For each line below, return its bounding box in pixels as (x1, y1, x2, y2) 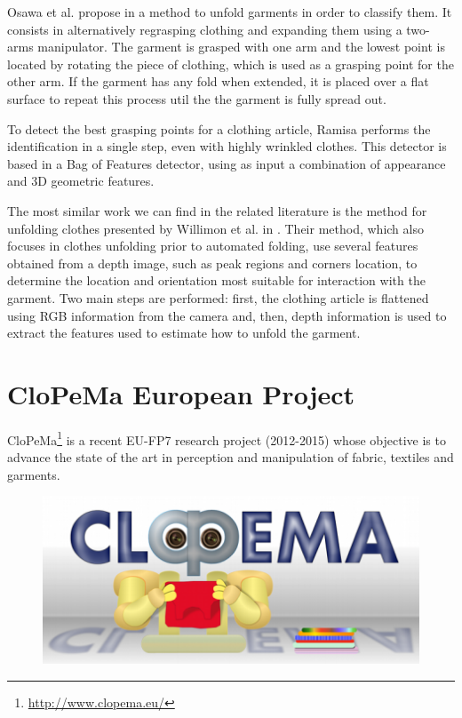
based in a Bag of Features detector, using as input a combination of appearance (7, 154, 446, 172)
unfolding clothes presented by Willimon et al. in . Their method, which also (7, 219, 424, 237)
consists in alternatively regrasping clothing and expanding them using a (7, 20, 402, 38)
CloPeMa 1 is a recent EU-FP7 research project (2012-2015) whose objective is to (7, 427, 446, 449)
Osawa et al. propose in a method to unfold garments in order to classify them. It (7, 3, 452, 20)
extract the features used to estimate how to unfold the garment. (7, 323, 361, 342)
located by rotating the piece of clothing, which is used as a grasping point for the (7, 54, 454, 73)
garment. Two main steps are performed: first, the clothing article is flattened (7, 288, 429, 307)
